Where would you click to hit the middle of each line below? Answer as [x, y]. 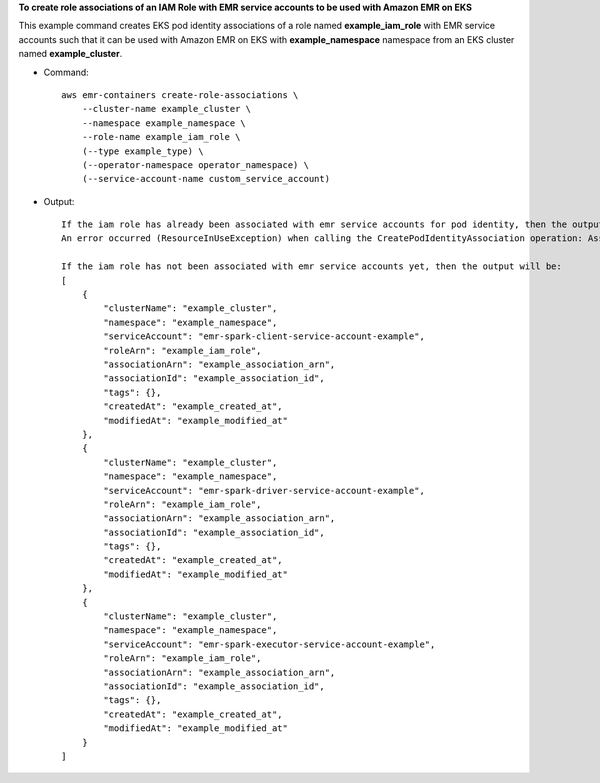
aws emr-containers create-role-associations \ [180, 94]
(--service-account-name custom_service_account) [205, 179]
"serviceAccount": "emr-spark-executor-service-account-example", [269, 644]
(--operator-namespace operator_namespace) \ [195, 164]
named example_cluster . [70, 54]
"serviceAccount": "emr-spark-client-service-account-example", [264, 336]
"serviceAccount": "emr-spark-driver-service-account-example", [264, 490]
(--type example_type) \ [142, 151]
